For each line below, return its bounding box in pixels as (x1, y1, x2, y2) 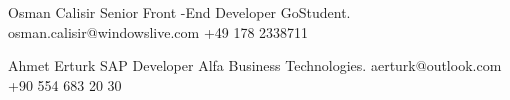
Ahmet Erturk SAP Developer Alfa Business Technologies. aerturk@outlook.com (8, 55, 502, 76)
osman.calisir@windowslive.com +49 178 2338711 (8, 21, 309, 42)
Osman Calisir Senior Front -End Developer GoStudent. (8, 2, 351, 22)
